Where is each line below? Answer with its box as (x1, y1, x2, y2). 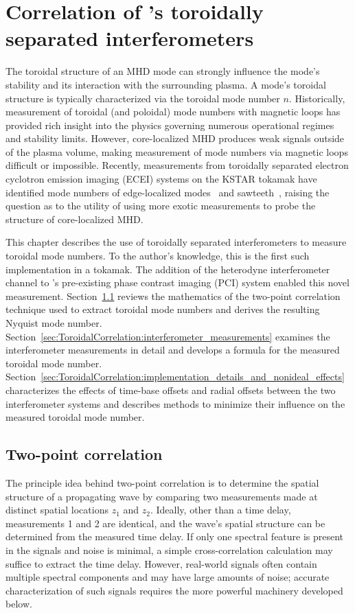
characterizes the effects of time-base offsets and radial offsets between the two (5, 382, 336, 397)
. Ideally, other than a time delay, (150, 502, 291, 517)
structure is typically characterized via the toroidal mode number (5, 91, 280, 105)
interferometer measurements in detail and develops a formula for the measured (5, 343, 340, 357)
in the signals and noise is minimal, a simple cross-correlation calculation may (5, 542, 333, 557)
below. (5, 597, 32, 611)
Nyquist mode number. (5, 316, 102, 329)
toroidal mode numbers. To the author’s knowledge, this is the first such (5, 248, 310, 263)
